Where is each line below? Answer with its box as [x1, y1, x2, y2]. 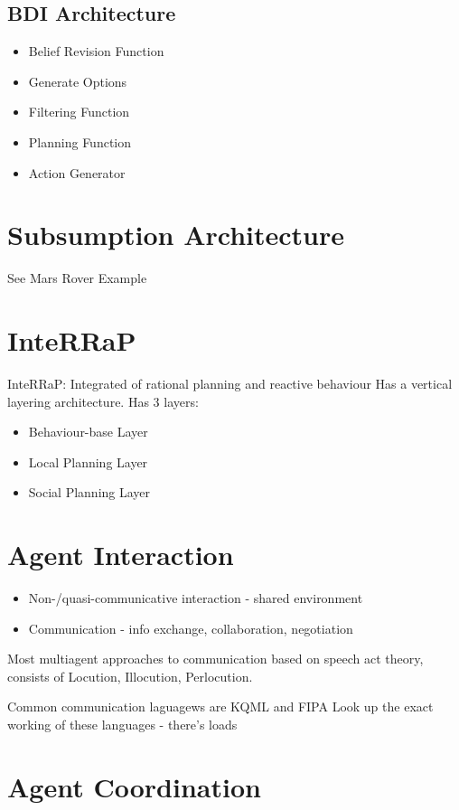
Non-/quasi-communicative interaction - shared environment [28, 589, 363, 607]
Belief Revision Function [28, 42, 164, 61]
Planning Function [28, 132, 132, 151]
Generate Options [28, 71, 127, 90]
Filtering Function [28, 102, 130, 121]
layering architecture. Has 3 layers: [7, 391, 199, 410]
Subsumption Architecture [7, 216, 345, 253]
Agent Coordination [7, 768, 261, 805]
